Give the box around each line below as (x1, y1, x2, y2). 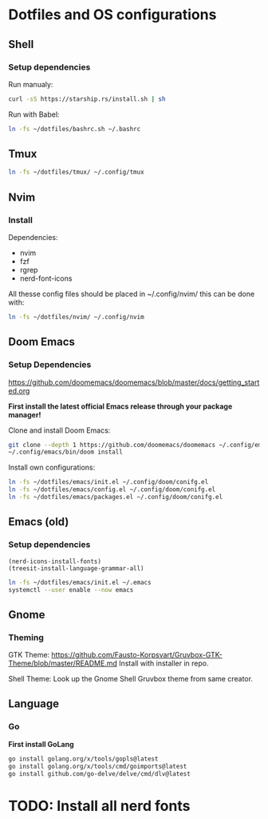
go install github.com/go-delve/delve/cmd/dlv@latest (8, 769, 191, 777)
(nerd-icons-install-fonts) (8, 557, 102, 565)
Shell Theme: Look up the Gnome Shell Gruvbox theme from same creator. (8, 674, 254, 684)
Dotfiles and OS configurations (8, 6, 217, 24)
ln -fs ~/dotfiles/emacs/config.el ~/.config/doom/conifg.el (8, 485, 216, 493)
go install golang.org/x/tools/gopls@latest (8, 754, 159, 763)
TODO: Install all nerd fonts (8, 797, 191, 815)
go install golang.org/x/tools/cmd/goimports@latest (8, 762, 187, 770)
